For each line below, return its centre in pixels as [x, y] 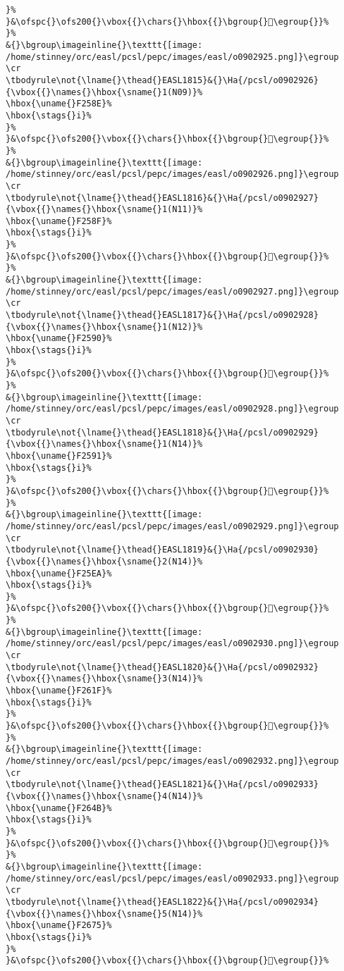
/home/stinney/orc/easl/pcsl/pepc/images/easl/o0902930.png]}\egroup [172, 644]
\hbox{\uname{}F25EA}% [59, 573]
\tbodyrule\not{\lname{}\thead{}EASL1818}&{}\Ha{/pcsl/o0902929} [162, 432]
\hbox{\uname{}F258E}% [59, 104]
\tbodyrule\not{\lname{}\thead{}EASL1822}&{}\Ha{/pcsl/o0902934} [162, 902]
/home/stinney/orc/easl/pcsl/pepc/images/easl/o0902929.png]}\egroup [172, 526]
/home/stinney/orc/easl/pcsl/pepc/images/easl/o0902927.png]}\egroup [172, 291]
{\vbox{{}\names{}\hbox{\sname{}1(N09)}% [104, 92]
